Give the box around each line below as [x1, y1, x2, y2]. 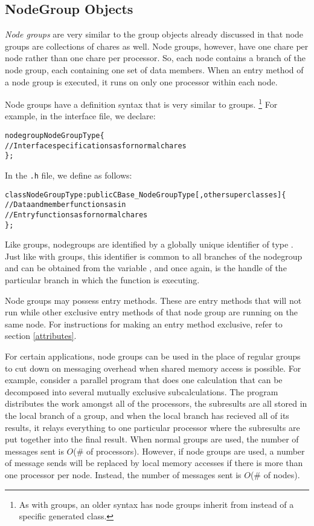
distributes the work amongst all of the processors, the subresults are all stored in [5, 397, 307, 410]
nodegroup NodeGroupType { [5, 131, 104, 140]
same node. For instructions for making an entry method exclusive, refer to [5, 317, 283, 330]
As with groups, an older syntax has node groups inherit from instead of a [19, 498, 294, 510]
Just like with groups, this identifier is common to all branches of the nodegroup [5, 249, 303, 262]
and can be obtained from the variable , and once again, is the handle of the [5, 261, 287, 274]
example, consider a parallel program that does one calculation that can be [5, 373, 283, 386]
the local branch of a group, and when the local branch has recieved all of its [5, 409, 289, 421]
